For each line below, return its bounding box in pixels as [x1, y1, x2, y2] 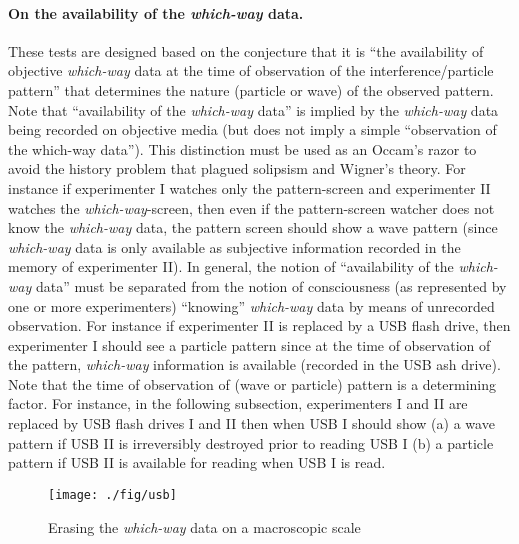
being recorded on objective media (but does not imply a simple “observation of [8, 119, 497, 140]
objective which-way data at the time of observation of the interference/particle [8, 60, 494, 81]
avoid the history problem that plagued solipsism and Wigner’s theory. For [8, 158, 466, 179]
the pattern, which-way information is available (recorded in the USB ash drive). [8, 354, 501, 375]
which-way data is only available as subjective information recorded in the [8, 236, 461, 257]
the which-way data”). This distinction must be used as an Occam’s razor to [8, 138, 477, 159]
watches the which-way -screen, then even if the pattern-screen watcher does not [8, 197, 495, 218]
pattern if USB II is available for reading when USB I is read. [8, 452, 386, 473]
